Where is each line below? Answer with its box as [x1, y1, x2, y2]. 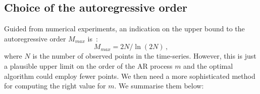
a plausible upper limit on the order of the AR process [4, 60, 173, 71]
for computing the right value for [4, 80, 106, 91]
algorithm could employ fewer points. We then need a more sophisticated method [4, 70, 255, 81]
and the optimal [183, 60, 233, 71]
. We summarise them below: [114, 80, 204, 91]
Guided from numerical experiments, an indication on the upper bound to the [4, 23, 245, 34]
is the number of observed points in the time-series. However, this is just [32, 51, 256, 61]
